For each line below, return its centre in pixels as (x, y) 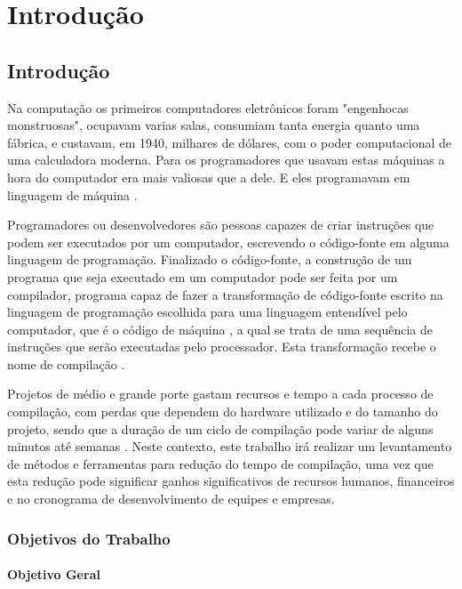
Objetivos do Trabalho (89, 538)
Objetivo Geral (54, 574)
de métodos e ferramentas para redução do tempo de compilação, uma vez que (220, 463)
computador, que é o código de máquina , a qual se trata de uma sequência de (220, 329)
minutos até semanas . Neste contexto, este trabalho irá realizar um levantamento (230, 446)
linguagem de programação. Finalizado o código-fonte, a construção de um (210, 259)
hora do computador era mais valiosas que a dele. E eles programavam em (209, 177)
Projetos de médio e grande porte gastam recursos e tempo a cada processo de (220, 394)
